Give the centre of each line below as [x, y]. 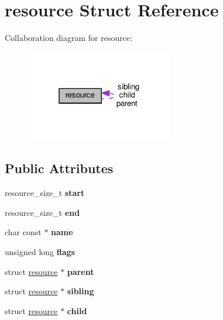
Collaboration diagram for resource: [69, 38]
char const [23, 232]
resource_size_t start [45, 193]
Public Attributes [59, 168]
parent [80, 271]
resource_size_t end [42, 212]
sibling [80, 291]
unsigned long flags [40, 252]
